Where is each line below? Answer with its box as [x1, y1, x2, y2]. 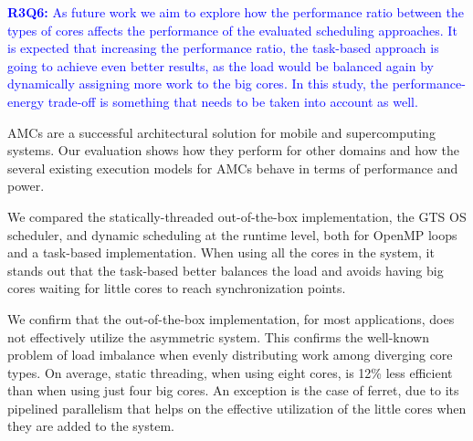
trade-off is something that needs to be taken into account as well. [47, 91, 418, 110]
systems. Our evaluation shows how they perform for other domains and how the [7, 141, 459, 160]
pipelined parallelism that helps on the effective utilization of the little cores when [7, 398, 467, 417]
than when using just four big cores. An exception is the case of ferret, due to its [7, 381, 459, 400]
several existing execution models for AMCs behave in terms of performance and [7, 158, 458, 177]
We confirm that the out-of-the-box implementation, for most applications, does [7, 309, 455, 328]
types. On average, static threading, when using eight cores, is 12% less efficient [7, 362, 453, 382]
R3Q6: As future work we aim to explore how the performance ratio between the [7, 3, 465, 21]
